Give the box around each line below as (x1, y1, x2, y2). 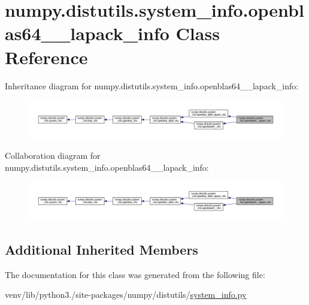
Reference (5, 44, 88, 69)
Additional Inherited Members (5, 240, 198, 259)
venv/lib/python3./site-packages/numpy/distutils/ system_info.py (5, 288, 247, 301)
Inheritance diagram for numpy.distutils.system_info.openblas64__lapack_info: (5, 79, 299, 92)
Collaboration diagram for (5, 149, 101, 162)
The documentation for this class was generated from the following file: (5, 268, 265, 280)
